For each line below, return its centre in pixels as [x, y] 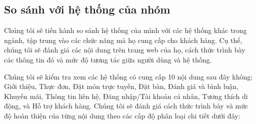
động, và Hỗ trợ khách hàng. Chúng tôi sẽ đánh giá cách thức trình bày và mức [126, 106]
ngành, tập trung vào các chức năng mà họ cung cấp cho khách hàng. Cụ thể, [123, 40]
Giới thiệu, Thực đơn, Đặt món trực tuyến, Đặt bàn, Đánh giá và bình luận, [121, 86]
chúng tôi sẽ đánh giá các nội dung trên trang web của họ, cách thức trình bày [125, 50]
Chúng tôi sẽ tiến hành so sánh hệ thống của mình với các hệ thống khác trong [125, 30]
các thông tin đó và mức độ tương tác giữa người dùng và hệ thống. [108, 59]
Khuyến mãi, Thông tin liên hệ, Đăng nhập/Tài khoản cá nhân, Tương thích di [126, 96]
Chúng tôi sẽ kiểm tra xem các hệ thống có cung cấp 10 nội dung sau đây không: [128, 76]
